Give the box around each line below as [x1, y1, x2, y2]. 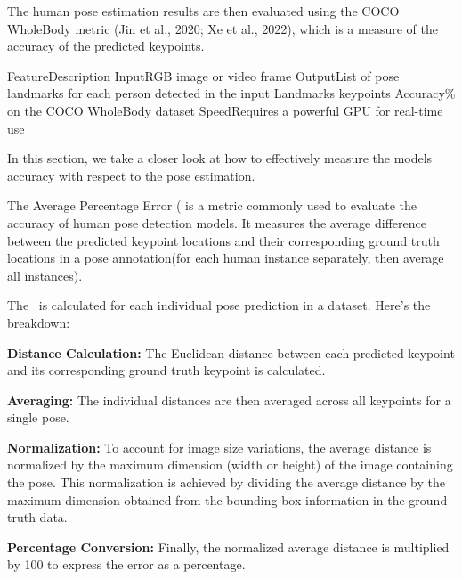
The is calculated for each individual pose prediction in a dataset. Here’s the [7, 296, 431, 314]
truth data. [7, 508, 68, 526]
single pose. [7, 408, 69, 427]
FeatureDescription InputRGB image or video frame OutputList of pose [7, 66, 400, 85]
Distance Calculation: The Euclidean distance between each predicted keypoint [7, 343, 455, 362]
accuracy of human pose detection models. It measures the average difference [7, 213, 426, 232]
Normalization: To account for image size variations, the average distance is [7, 437, 432, 456]
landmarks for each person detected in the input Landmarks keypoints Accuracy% [7, 84, 456, 102]
